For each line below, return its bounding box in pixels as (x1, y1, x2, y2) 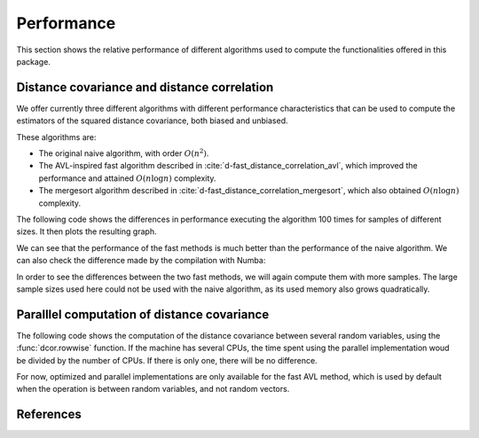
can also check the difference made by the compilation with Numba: (16, 255, 266, 266)
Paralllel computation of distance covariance (16, 307, 270, 322)
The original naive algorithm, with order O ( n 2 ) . (38, 147, 209, 159)
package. (16, 56, 51, 66)
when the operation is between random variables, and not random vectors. (16, 384, 290, 395)
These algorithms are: (16, 131, 97, 142)
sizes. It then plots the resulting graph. (16, 226, 157, 237)
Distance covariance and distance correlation (16, 80, 274, 95)
